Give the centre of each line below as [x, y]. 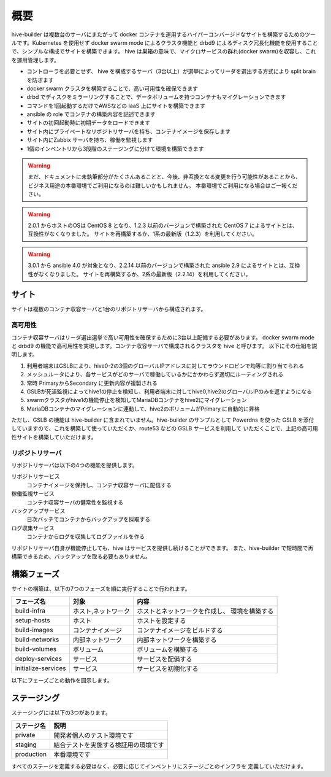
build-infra [30, 611]
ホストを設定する [162, 621]
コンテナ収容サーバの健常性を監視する [75, 502]
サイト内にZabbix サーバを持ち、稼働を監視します [90, 140]
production [31, 754]
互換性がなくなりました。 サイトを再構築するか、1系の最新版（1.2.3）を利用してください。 [143, 234]
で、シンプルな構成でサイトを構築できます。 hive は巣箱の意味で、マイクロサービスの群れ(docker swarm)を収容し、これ [164, 52]
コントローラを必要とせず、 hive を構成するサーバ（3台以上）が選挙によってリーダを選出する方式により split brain [171, 71]
